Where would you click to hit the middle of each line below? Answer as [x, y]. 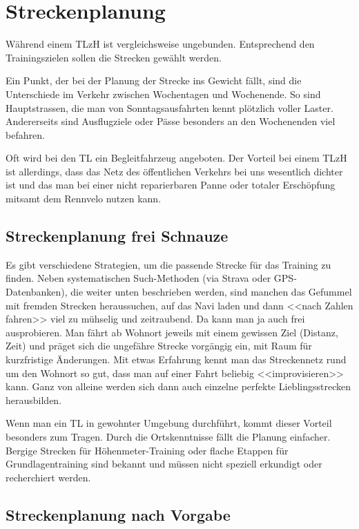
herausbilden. [34, 400]
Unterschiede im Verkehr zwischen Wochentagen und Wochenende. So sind [163, 94]
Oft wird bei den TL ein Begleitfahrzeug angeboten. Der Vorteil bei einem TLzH [176, 158]
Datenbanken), [37, 292]
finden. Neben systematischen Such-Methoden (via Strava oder [138, 278]
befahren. [25, 134]
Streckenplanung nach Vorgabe [118, 514]
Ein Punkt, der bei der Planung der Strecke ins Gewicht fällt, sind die [154, 80]
